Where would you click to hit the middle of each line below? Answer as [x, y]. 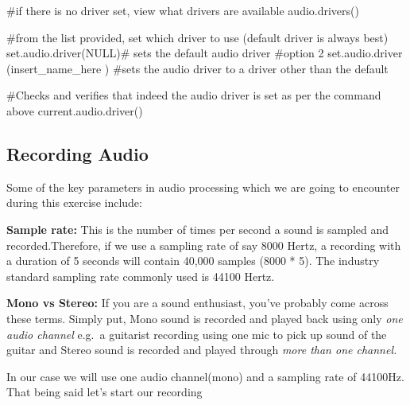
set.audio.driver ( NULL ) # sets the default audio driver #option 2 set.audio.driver [205, 53]
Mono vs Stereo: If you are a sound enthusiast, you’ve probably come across [197, 303]
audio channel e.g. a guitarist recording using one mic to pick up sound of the [197, 334]
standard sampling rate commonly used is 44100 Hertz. [141, 276]
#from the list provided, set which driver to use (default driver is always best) [197, 37]
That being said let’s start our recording [104, 392]
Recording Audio [77, 153]
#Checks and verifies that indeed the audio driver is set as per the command [194, 95]
